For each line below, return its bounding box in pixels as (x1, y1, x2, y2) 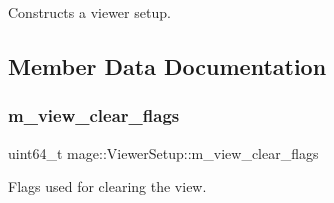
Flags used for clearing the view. (8, 176, 207, 197)
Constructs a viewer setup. (8, 2, 171, 22)
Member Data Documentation (8, 50, 327, 81)
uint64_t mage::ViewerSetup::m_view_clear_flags (8, 142, 319, 163)
